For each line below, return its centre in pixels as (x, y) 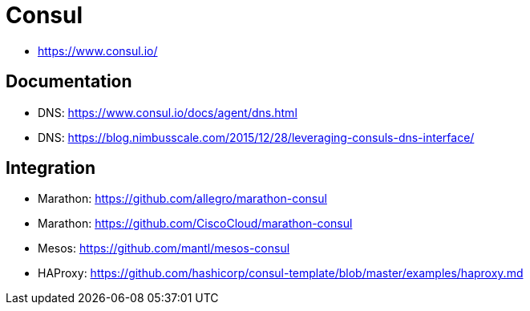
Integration (51, 168)
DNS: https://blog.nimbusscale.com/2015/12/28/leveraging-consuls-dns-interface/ (256, 137)
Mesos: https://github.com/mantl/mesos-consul (164, 248)
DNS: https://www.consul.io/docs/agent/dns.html (168, 112)
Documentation (69, 82)
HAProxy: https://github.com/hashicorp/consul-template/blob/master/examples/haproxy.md (281, 273)
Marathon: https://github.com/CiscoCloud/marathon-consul (195, 224)
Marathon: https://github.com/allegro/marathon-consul (182, 199)
